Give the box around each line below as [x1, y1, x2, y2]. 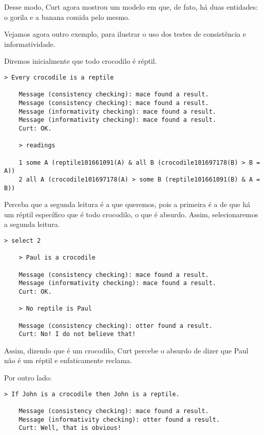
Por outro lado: [4, 372, 52, 382]
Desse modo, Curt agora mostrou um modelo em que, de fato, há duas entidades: [4, 2, 258, 12]
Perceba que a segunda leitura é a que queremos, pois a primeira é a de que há [4, 199, 251, 210]
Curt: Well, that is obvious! [18, 424, 122, 432]
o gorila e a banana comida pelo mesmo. [4, 11, 130, 22]
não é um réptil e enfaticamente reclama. [4, 355, 132, 366]
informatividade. [4, 38, 56, 49]
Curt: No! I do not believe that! [18, 330, 136, 338]
